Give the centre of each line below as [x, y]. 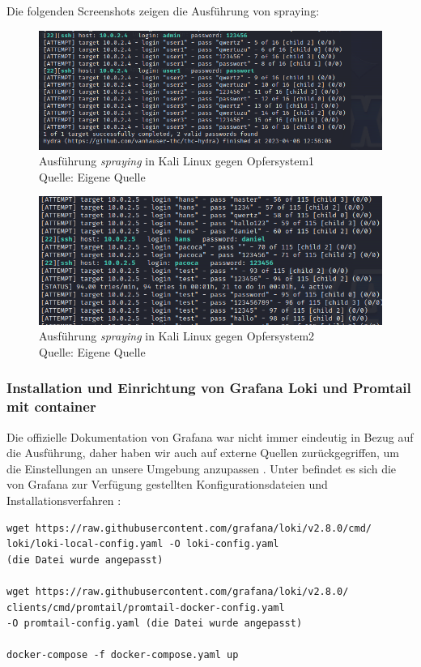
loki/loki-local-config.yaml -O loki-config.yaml [143, 544]
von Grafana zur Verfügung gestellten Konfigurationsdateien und [167, 484]
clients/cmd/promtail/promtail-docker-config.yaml [146, 607]
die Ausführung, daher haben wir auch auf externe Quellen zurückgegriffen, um [203, 453]
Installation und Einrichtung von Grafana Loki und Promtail [209, 388]
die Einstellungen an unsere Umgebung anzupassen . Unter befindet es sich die [202, 468]
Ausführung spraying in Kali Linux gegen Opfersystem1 [177, 161]
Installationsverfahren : [64, 500]
